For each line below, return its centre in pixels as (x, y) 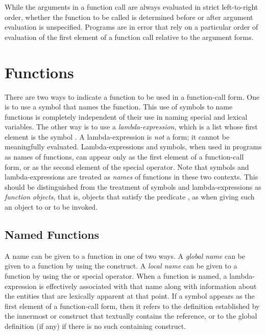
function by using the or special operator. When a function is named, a (116, 276)
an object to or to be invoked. (51, 207)
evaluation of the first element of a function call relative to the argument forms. (129, 37)
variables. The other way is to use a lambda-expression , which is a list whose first (131, 127)
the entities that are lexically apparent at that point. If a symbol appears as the (130, 296)
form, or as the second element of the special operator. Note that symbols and (127, 166)
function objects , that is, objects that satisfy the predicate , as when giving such (130, 197)
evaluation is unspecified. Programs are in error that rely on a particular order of (131, 27)
